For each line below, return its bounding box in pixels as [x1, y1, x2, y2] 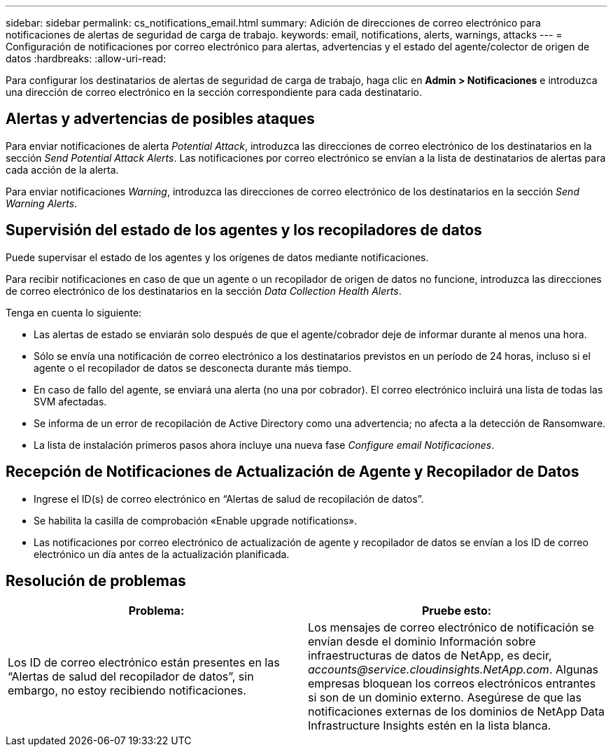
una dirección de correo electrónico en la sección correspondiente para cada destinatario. [6, 86, 423, 98]
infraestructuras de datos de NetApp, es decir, [308, 648, 552, 663]
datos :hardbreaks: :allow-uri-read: [6, 53, 167, 64]
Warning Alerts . [6, 197, 78, 209]
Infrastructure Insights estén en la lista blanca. [308, 718, 551, 733]
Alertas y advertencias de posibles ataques [6, 110, 315, 128]
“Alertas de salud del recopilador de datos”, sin [8, 669, 254, 684]
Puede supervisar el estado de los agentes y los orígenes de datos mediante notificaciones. [6, 251, 429, 263]
